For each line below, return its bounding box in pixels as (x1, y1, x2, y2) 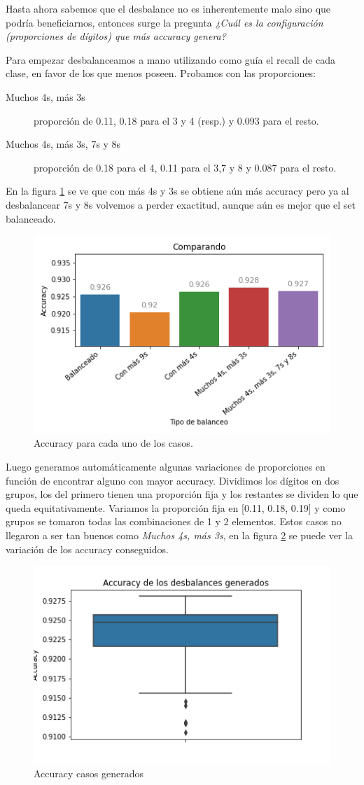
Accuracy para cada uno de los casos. (34, 436, 193, 450)
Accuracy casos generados (34, 766, 143, 781)
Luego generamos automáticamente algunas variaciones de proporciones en (6, 459, 325, 473)
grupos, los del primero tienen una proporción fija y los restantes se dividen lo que (6, 487, 358, 501)
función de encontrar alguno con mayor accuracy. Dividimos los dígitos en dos (6, 473, 339, 487)
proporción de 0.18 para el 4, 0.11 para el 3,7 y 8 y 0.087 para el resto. (34, 160, 337, 174)
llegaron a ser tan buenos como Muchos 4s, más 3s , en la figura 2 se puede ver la (6, 527, 353, 542)
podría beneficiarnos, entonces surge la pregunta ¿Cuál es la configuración (6, 15, 323, 29)
